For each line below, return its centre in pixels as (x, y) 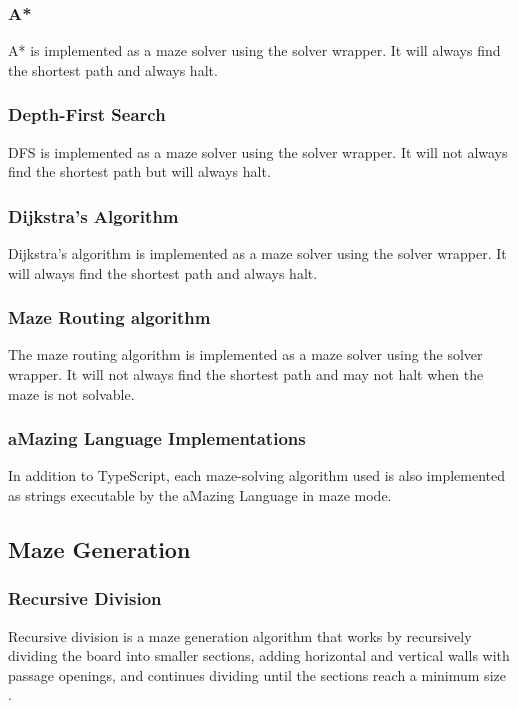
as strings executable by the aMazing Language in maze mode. (200, 495)
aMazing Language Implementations (157, 438)
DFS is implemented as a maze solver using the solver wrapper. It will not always (258, 151)
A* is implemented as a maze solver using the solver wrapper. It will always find (254, 50)
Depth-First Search (87, 114)
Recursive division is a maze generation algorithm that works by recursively (240, 635)
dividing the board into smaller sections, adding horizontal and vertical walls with (259, 655)
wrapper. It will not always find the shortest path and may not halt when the (246, 374)
